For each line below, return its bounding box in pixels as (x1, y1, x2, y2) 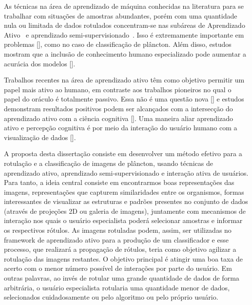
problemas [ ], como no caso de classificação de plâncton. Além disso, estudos (4, 39, 232, 49)
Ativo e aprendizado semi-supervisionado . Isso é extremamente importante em (4, 29, 244, 40)
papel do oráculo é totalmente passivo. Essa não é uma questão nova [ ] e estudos (4, 94, 244, 104)
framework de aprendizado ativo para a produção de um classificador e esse (4, 234, 229, 244)
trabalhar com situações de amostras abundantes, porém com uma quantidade (4, 10, 237, 20)
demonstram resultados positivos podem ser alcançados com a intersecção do (4, 103, 233, 113)
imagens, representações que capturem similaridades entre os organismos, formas (4, 186, 244, 197)
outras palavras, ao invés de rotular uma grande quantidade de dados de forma (4, 273, 239, 283)
